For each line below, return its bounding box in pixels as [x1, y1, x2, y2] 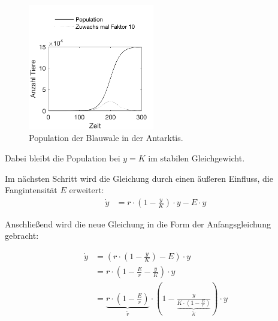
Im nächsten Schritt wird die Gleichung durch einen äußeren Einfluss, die [5, 172, 273, 184]
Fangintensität [5, 184, 58, 196]
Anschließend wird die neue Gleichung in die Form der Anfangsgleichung [5, 217, 271, 230]
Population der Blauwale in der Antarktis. [29, 131, 183, 144]
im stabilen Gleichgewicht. [148, 152, 245, 164]
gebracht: [5, 229, 39, 242]
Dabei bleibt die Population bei [5, 152, 120, 164]
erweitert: [69, 184, 104, 196]
